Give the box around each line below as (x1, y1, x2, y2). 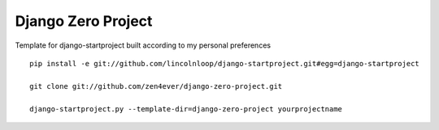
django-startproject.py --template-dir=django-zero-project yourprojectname (29, 104, 343, 113)
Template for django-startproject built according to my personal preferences (15, 40, 272, 50)
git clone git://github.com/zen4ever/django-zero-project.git (29, 82, 283, 90)
